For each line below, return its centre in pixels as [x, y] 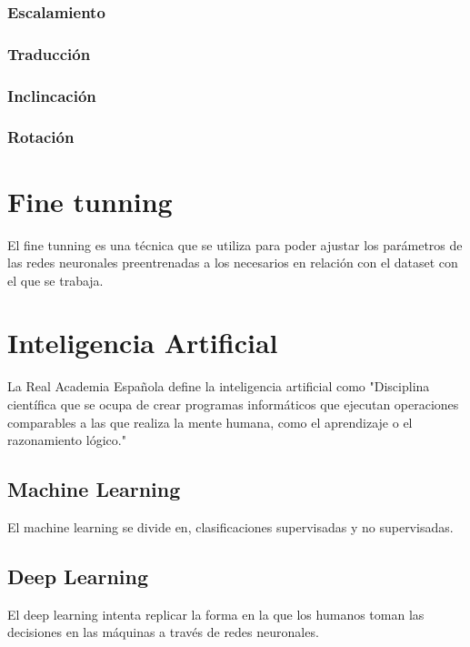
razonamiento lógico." [67, 440]
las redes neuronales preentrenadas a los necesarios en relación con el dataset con [233, 263]
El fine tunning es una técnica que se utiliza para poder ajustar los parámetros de [235, 244]
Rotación [41, 137]
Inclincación [52, 95]
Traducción [49, 53]
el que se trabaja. [55, 280]
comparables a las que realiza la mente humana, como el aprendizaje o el [210, 422]
